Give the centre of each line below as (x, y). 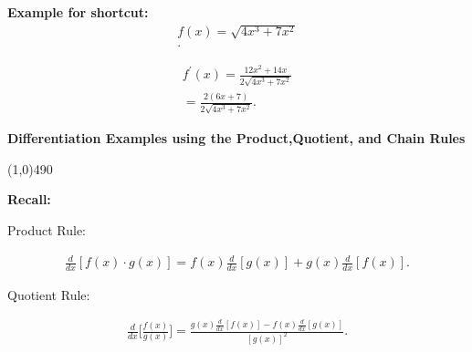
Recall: (29, 199)
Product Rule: (47, 229)
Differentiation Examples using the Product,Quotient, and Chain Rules (236, 138)
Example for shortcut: (78, 12)
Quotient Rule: (49, 294)
